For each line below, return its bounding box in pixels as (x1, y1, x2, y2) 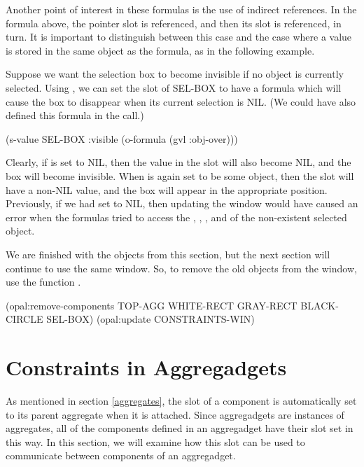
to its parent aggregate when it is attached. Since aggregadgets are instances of (6, 407, 344, 421)
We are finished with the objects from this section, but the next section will (6, 246, 330, 261)
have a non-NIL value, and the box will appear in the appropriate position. (6, 182, 328, 197)
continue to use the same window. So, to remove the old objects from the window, (6, 260, 357, 275)
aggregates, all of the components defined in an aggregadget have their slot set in (6, 421, 353, 435)
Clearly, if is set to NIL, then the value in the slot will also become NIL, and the (6, 155, 351, 169)
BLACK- (300, 298, 339, 312)
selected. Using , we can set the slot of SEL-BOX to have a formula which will (6, 80, 342, 95)
